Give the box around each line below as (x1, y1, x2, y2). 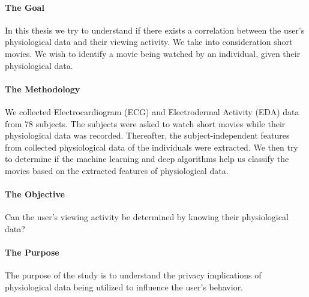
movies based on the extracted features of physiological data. (5, 164, 229, 176)
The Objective (5, 188, 65, 200)
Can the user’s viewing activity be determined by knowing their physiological (5, 211, 289, 223)
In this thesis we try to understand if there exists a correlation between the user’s (5, 23, 305, 36)
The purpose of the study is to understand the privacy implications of (5, 269, 262, 281)
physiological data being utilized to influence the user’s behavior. (5, 280, 244, 293)
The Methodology (5, 82, 80, 95)
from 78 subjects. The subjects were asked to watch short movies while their (5, 117, 286, 130)
